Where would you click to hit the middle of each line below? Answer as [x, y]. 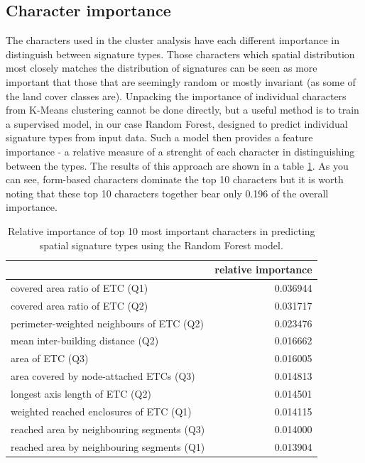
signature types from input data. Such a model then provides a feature [159, 137]
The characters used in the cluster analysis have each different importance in [173, 40]
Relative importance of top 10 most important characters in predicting [162, 230]
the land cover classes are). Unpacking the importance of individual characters [176, 96]
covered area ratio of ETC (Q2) [80, 305]
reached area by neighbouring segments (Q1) [108, 446]
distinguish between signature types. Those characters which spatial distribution [180, 54]
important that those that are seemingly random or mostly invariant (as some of [181, 81]
